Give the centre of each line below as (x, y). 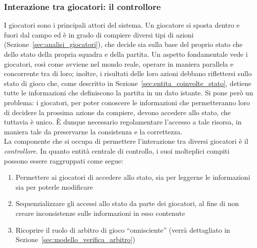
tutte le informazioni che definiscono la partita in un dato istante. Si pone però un (128, 93)
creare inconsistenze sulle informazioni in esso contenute (100, 213)
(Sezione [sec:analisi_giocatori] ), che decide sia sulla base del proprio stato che (123, 44)
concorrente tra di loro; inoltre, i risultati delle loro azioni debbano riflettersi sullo (128, 73)
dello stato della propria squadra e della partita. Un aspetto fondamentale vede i (126, 54)
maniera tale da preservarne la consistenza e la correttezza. (93, 131)
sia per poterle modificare (54, 186)
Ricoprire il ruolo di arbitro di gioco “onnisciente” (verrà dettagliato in (123, 229)
